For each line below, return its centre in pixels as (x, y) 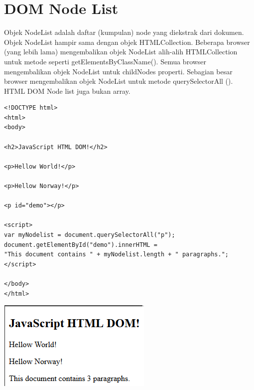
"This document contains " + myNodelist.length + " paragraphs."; (117, 255)
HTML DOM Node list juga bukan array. (67, 91)
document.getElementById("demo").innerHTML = (81, 245)
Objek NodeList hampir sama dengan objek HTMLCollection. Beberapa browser (127, 42)
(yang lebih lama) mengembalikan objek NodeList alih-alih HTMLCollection (121, 52)
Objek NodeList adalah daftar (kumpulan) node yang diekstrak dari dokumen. (124, 32)
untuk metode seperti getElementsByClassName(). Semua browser (105, 61)
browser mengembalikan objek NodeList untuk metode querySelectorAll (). (119, 81)
